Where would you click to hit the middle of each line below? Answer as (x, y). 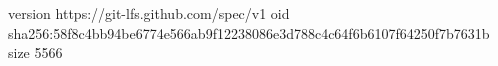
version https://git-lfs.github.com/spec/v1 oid (149, 13)
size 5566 (35, 52)
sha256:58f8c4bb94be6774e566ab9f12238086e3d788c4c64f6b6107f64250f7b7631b (249, 32)
